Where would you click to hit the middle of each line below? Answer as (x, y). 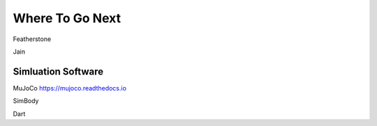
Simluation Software (58, 71)
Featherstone (32, 39)
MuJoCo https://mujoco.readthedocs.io (70, 88)
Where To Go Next (67, 18)
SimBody (26, 101)
